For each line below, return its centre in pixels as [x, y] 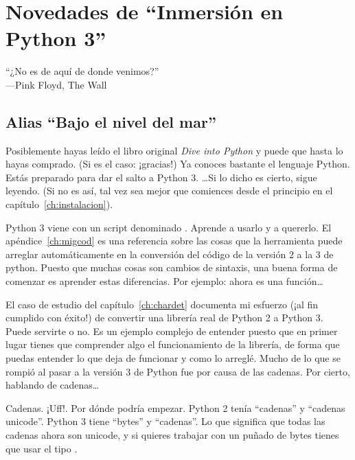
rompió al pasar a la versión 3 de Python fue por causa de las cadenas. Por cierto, [178, 371]
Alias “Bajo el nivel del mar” [111, 121]
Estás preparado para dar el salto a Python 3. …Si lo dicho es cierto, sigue [161, 177]
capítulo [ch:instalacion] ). [59, 204]
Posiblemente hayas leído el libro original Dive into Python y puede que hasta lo [174, 150]
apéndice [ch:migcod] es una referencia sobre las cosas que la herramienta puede [174, 241]
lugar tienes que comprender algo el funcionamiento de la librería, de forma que [173, 344]
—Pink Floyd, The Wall [56, 84]
